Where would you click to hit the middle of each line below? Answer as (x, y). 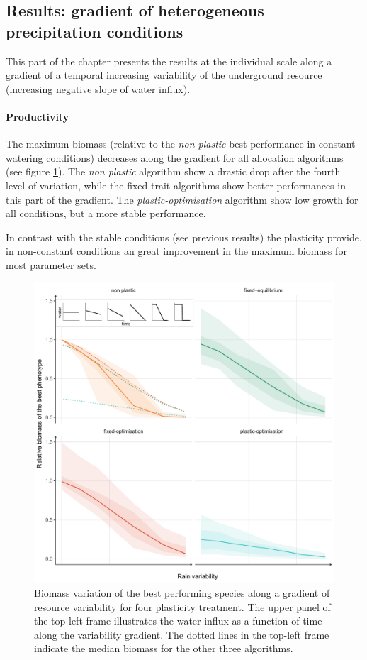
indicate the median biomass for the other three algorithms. (164, 648)
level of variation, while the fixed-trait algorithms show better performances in (176, 185)
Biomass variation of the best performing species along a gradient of (182, 593)
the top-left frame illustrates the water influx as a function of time (178, 621)
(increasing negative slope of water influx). (98, 88)
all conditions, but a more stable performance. (106, 213)
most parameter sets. (51, 264)
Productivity (38, 116)
